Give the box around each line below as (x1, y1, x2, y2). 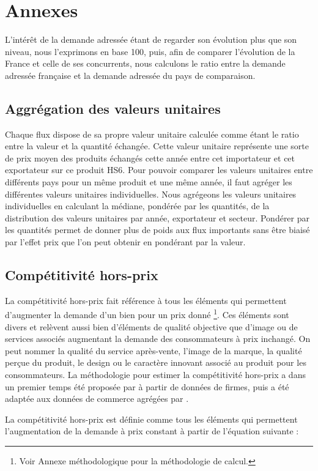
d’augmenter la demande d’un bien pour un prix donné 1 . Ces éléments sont (5, 306, 289, 321)
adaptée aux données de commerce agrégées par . (5, 392, 189, 405)
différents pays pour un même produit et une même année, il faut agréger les (5, 176, 292, 188)
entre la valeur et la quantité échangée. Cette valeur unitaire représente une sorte (5, 139, 309, 152)
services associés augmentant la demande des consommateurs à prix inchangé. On (5, 332, 311, 345)
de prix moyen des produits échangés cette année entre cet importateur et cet (5, 151, 295, 164)
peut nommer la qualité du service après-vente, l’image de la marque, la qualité (5, 344, 302, 357)
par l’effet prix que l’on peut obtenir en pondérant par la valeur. (5, 236, 246, 248)
